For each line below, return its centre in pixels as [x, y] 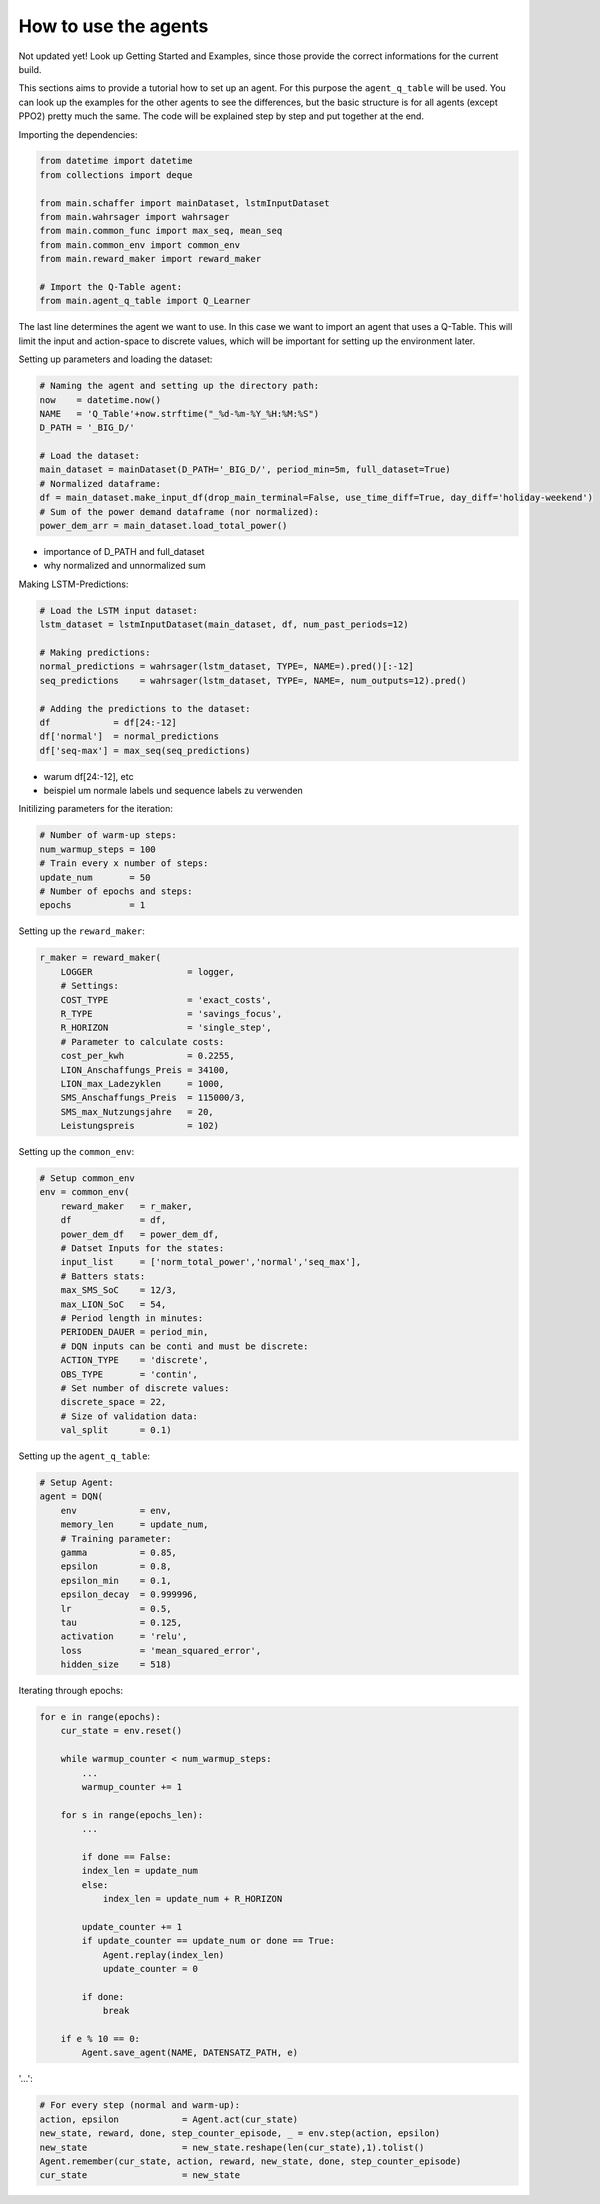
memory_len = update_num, [134, 1524]
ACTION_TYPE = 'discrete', [134, 1360]
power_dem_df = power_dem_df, [140, 1234]
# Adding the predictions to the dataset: [145, 708]
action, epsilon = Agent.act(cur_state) [169, 2119]
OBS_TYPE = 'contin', [129, 1374]
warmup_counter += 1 [132, 1787]
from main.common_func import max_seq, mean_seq [161, 231]
